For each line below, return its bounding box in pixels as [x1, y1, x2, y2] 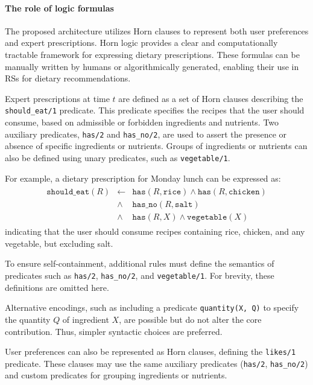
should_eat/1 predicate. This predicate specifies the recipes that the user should [5, 104, 305, 116]
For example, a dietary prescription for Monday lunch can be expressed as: [5, 171, 281, 184]
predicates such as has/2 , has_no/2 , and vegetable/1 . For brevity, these [5, 269, 274, 282]
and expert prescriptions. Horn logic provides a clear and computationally [5, 36, 278, 49]
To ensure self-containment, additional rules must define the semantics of [5, 257, 274, 270]
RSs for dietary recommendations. [5, 72, 131, 84]
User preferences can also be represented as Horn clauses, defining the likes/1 [5, 345, 296, 358]
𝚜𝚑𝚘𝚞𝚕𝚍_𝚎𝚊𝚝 [46, 188, 90, 197]
